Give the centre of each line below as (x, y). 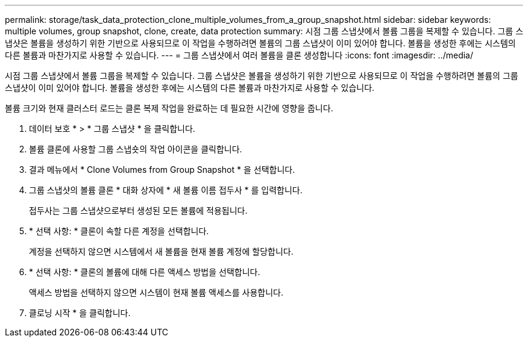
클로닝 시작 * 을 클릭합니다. (80, 313)
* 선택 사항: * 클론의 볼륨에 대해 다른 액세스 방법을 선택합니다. (145, 272)
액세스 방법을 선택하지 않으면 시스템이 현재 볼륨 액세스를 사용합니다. (156, 292)
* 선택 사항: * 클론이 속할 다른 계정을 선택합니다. (119, 231)
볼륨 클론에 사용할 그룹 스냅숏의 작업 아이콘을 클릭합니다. (136, 149)
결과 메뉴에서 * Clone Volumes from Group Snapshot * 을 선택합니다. (162, 169)
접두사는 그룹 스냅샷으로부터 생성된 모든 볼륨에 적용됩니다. (138, 210)
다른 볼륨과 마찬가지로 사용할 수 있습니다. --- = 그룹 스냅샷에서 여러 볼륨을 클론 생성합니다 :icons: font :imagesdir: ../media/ (239, 55)
